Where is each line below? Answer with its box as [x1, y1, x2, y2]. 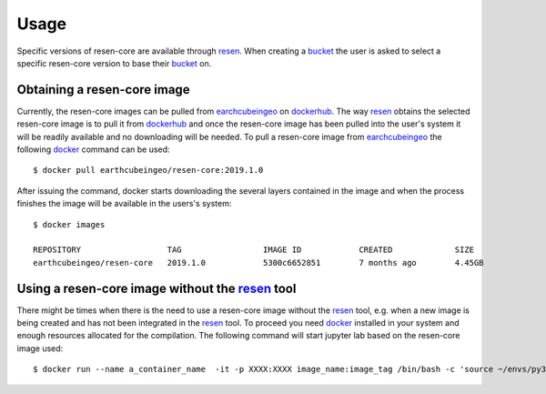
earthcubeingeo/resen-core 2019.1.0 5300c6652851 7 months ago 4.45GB [33, 258, 484, 268]
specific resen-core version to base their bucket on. [16, 57, 212, 68]
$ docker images [33, 219, 106, 229]
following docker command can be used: [16, 144, 170, 155]
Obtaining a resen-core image [16, 82, 190, 97]
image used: [16, 342, 64, 354]
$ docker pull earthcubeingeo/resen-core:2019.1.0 [33, 165, 264, 176]
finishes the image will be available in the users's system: [16, 198, 232, 209]
